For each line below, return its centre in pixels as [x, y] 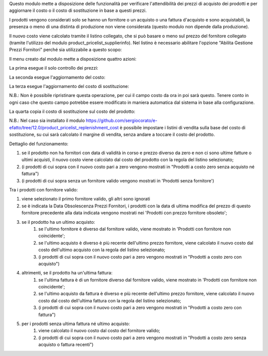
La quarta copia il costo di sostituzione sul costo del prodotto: [72, 111]
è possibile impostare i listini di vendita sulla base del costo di [183, 127]
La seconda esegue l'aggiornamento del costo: [57, 77]
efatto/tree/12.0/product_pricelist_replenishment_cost [64, 127]
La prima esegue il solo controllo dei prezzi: [54, 68]
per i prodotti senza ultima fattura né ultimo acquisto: [76, 324]
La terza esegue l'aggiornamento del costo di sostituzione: [69, 86]
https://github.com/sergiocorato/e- [122, 121]
